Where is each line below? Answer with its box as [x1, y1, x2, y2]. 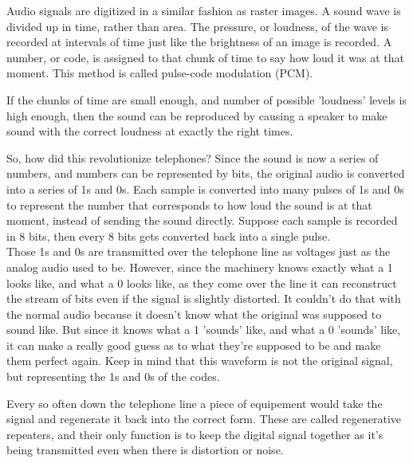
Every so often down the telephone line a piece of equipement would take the [6, 394, 383, 411]
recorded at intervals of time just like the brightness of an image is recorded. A [6, 33, 392, 50]
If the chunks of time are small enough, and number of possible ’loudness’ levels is [6, 91, 407, 108]
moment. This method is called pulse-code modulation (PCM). [6, 65, 313, 81]
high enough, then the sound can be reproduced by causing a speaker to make [6, 107, 387, 124]
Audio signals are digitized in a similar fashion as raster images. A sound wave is [6, 2, 401, 18]
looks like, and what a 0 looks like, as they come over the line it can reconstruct [6, 274, 397, 291]
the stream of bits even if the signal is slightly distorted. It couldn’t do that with [6, 290, 401, 307]
